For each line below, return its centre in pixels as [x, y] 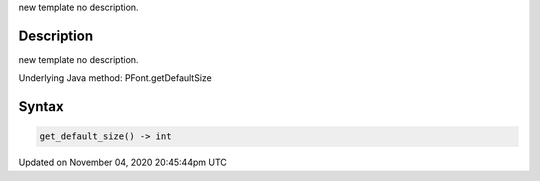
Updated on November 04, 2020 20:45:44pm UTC [122, 162]
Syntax [41, 106]
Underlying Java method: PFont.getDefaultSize [115, 78]
